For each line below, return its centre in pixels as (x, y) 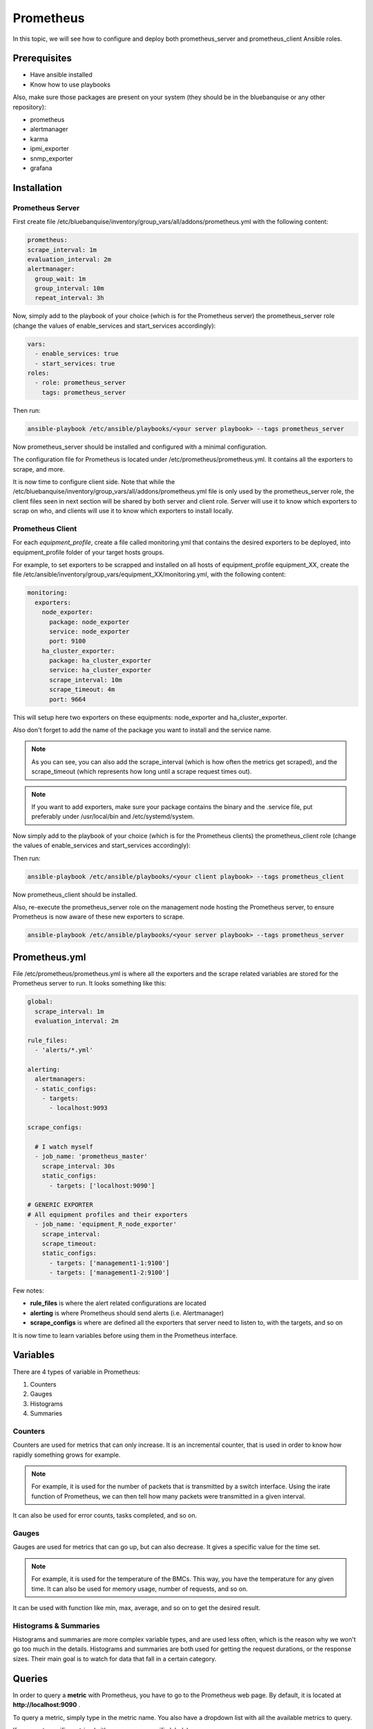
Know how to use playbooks (70, 84)
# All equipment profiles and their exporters (107, 1214)
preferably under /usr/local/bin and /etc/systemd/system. (113, 817)
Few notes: (28, 1291)
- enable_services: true (77, 354)
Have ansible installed (61, 75)
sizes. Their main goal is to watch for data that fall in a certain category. (115, 1658)
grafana (41, 168)
